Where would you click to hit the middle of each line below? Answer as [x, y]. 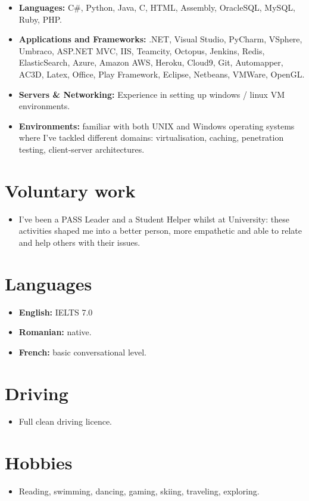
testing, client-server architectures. [82, 149]
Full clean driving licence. [65, 421]
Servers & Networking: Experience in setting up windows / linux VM [152, 94]
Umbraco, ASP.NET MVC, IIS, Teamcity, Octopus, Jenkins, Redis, [142, 50]
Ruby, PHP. [40, 19]
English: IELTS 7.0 [56, 312]
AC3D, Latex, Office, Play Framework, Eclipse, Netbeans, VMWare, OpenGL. [162, 74]
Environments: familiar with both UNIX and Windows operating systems [157, 126]
